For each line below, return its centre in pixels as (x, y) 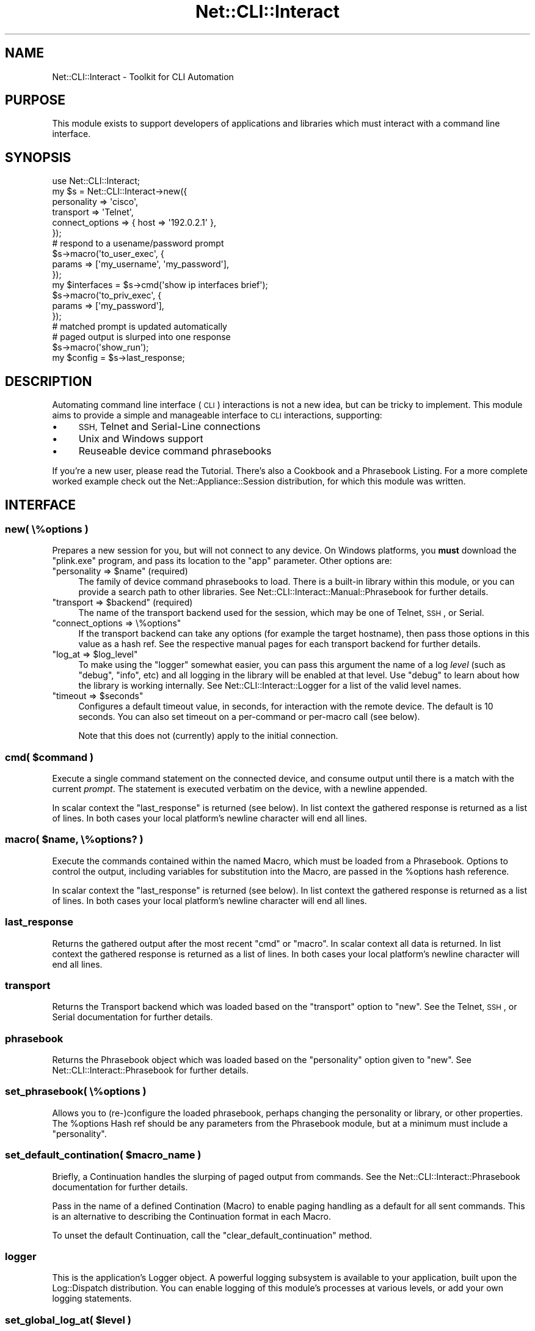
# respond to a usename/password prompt (138, 243)
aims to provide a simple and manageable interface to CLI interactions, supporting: (217, 415)
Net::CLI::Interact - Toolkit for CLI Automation (143, 76)
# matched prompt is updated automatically (140, 327)
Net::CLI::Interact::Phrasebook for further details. (151, 1070)
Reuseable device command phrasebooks (175, 451)
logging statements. (92, 1299)
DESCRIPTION (49, 381)
